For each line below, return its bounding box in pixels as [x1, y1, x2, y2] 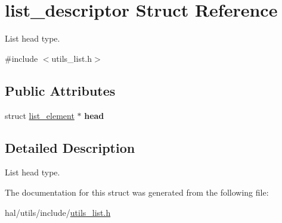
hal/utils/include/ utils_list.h [5, 206, 111, 218]
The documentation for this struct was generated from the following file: [5, 186, 269, 198]
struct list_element [5, 109, 75, 121]
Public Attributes [5, 81, 116, 99]
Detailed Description [5, 138, 135, 156]
